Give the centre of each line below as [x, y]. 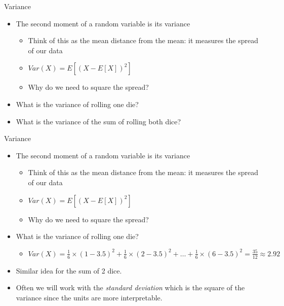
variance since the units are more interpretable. [89, 297]
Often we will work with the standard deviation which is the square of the [130, 287]
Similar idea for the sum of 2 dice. [69, 270]
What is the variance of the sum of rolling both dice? [98, 121]
